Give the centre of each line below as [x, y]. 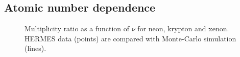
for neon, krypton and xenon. [183, 28]
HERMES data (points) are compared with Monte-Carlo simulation [130, 38]
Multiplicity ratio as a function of [77, 28]
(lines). [35, 48]
